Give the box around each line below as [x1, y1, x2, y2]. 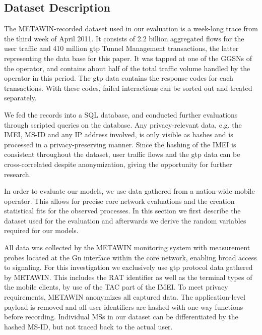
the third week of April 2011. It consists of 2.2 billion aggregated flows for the [4, 33, 244, 43]
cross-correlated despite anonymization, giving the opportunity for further [4, 158, 232, 169]
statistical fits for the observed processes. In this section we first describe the [4, 205, 241, 216]
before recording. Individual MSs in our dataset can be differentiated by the [4, 311, 238, 322]
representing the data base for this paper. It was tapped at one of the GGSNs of [4, 52, 252, 63]
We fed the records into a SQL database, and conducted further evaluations [4, 109, 238, 120]
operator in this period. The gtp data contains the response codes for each [4, 73, 233, 83]
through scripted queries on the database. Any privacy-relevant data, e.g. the [4, 119, 242, 130]
